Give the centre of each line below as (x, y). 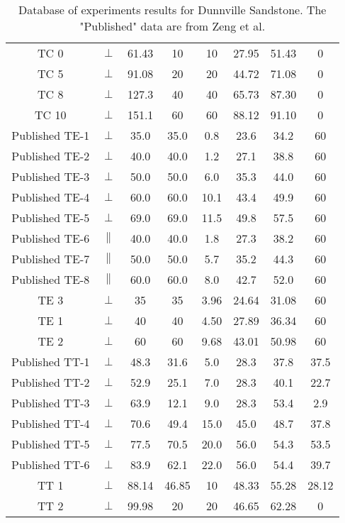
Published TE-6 (51, 238)
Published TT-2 (51, 382)
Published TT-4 (51, 423)
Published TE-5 (51, 218)
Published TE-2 (51, 156)
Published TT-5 (51, 444)
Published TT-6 (51, 464)
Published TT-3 (51, 403)
